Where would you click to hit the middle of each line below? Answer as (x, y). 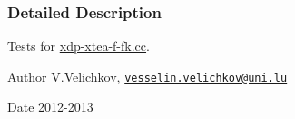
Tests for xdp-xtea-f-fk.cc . (79, 46)
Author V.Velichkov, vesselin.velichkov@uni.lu (147, 76)
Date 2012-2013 (50, 107)
